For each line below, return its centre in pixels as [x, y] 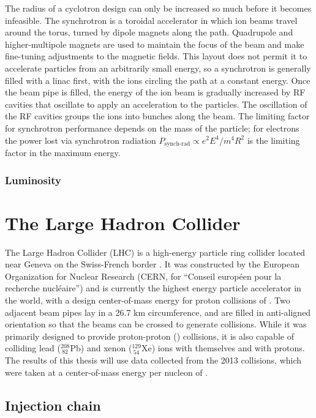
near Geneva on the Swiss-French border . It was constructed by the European [152, 264]
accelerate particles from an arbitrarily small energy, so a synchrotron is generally [158, 68]
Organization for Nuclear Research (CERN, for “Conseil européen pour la [143, 276]
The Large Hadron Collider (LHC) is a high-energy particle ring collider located [155, 252]
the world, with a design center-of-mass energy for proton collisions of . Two [148, 300]
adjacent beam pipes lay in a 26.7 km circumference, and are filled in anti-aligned [158, 312]
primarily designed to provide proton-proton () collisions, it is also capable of [149, 336]
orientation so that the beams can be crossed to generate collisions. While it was [156, 324]
